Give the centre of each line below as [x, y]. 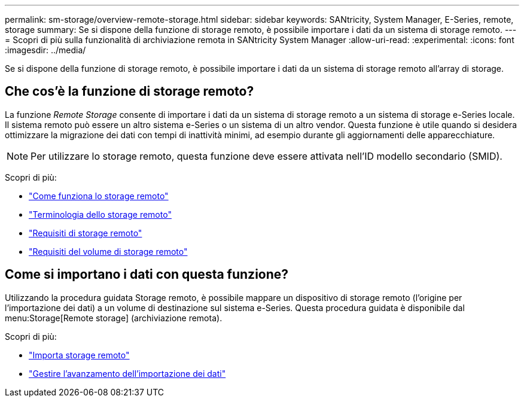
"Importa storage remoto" [79, 355]
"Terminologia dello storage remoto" [100, 214]
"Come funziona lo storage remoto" [99, 196]
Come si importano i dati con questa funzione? [147, 275]
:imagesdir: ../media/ [45, 50]
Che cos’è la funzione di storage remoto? [130, 92]
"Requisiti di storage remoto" [86, 233]
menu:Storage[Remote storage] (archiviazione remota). [114, 318]
